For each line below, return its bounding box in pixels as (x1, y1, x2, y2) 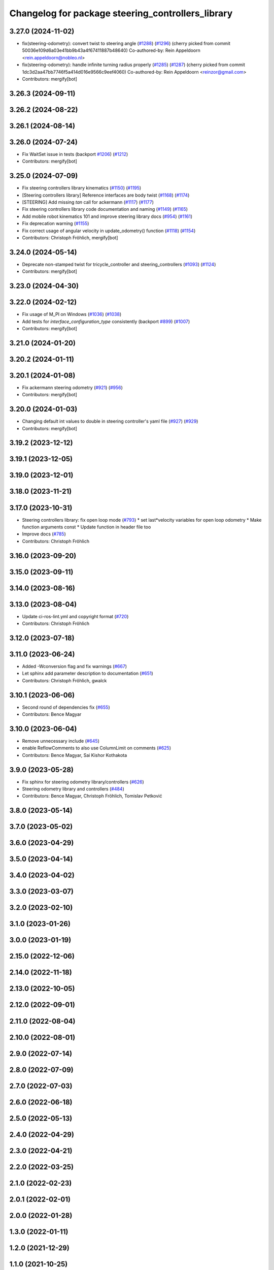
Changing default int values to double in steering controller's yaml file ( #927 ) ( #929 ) (22, 418, 198, 424)
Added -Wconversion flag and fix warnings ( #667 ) (22, 663, 127, 670)
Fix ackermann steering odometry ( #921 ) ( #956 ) (22, 384, 123, 391)
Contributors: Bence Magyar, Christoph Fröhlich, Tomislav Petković (22, 793, 162, 799)
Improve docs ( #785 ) (22, 531, 66, 537)
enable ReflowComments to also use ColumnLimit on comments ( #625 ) (22, 745, 172, 751)
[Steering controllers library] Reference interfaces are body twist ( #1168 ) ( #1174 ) (22, 192, 190, 198)
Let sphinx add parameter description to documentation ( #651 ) (22, 671, 153, 677)
